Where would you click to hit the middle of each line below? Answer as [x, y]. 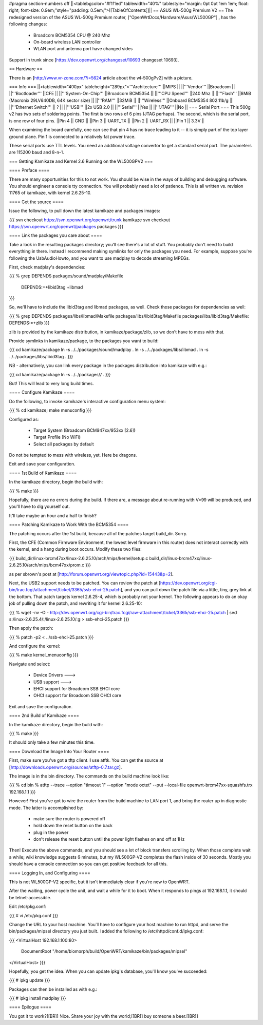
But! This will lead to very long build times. [52, 383]
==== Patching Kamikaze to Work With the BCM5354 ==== [69, 524]
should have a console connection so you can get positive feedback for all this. [88, 864]
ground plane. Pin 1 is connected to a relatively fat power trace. [72, 136]
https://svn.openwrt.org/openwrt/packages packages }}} [66, 226]
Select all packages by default [64, 444]
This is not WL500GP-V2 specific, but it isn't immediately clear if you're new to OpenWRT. [99, 882]
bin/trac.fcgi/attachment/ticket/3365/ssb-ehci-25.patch [65, 590]
